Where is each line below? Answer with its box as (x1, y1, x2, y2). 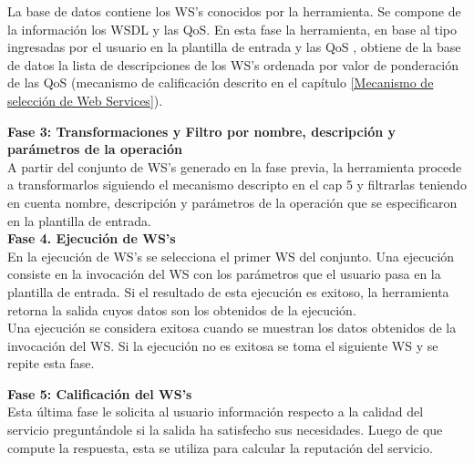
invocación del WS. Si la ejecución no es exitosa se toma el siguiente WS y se (7, 335, 438, 355)
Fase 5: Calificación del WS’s (7, 384, 192, 403)
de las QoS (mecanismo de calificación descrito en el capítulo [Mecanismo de (7, 73, 434, 92)
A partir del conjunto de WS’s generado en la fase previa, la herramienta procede (7, 157, 462, 176)
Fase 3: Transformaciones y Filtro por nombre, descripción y (7, 121, 396, 140)
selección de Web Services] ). (7, 90, 163, 109)
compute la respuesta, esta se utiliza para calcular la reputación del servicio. (7, 437, 433, 457)
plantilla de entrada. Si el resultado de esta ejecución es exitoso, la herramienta (7, 282, 449, 301)
